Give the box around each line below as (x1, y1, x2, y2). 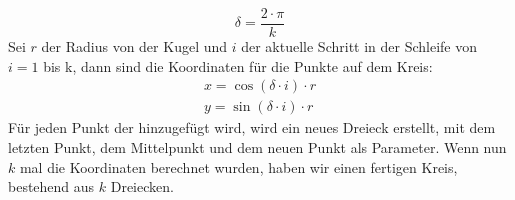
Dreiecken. (110, 176, 174, 197)
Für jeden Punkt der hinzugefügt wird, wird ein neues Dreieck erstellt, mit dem (8, 117, 496, 138)
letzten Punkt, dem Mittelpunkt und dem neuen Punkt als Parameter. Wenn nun (8, 136, 507, 157)
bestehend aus (8, 176, 95, 197)
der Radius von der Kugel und (41, 36, 228, 57)
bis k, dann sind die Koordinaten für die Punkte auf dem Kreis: (43, 55, 433, 76)
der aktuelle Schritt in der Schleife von (241, 36, 478, 57)
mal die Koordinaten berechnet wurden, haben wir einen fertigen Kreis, (19, 156, 458, 177)
